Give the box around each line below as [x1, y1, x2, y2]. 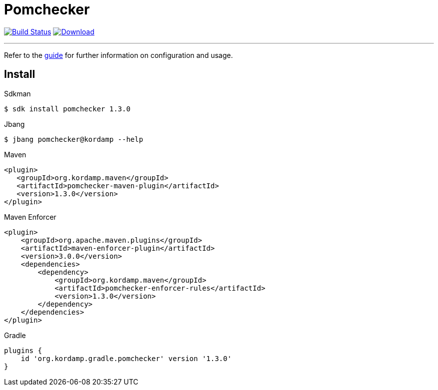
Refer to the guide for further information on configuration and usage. [4, 50, 233, 59]
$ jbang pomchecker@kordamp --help [4, 135, 143, 143]
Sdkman [4, 89, 31, 98]
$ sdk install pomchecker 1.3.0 [4, 104, 130, 113]
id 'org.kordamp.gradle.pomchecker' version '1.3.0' [20, 354, 232, 363]
